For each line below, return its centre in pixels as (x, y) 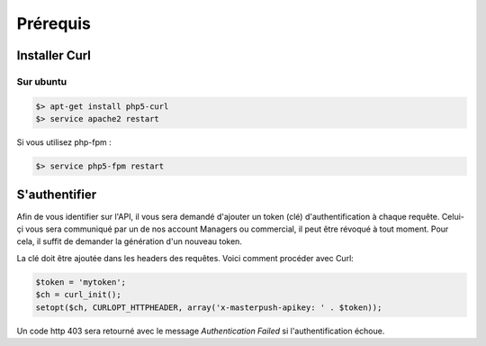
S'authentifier (57, 195)
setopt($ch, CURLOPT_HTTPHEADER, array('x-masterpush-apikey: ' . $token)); (209, 307)
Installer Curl (54, 55)
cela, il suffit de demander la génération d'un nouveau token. (130, 241)
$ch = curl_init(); (78, 295)
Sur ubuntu (42, 81)
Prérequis (54, 23)
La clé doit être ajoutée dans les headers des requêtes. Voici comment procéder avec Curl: (185, 258)
